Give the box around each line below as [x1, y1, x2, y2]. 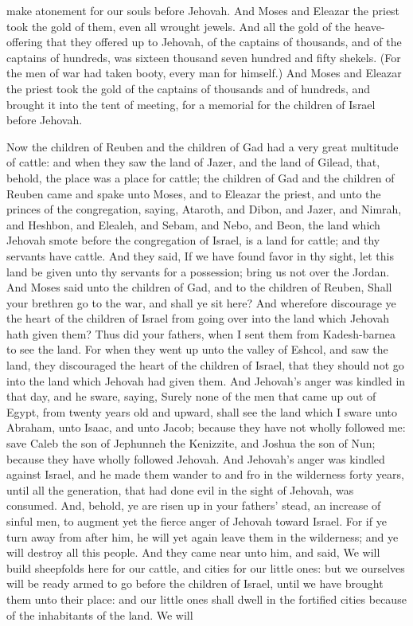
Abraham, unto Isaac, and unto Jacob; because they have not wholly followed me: [6, 419, 406, 436]
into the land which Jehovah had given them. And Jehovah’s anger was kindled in [6, 372, 406, 389]
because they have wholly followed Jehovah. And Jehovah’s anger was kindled [6, 450, 385, 467]
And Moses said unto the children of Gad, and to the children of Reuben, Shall [6, 279, 392, 295]
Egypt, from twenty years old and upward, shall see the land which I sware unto [6, 403, 398, 420]
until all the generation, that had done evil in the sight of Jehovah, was [6, 481, 354, 498]
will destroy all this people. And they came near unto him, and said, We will [6, 544, 380, 561]
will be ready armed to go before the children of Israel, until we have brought [6, 575, 384, 592]
